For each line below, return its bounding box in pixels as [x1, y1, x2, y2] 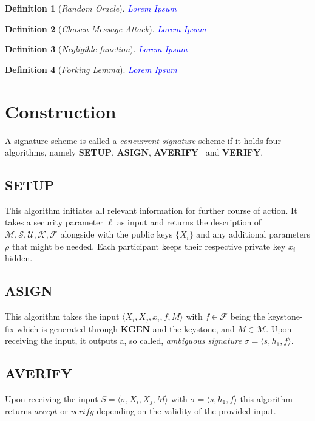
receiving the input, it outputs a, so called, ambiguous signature [5, 334, 242, 347]
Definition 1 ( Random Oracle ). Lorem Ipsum [5, 2, 177, 14]
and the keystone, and [152, 322, 235, 335]
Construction [5, 98, 117, 123]
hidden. [5, 252, 33, 264]
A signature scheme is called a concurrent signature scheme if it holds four [5, 134, 281, 146]
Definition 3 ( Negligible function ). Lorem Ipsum [5, 43, 188, 55]
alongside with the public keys [60, 228, 173, 241]
